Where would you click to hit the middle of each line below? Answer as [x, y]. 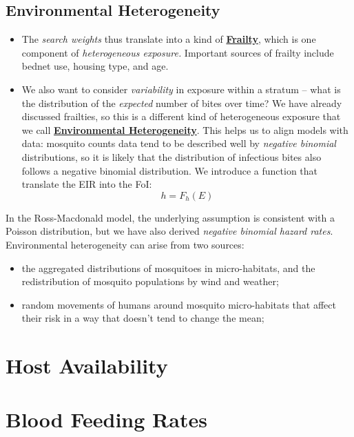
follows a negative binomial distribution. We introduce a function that [170, 170]
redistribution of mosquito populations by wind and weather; [150, 281]
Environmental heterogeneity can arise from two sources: [125, 244]
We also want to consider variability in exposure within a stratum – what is [181, 89]
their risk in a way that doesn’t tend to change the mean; [143, 318]
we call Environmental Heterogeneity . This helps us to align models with [185, 129]
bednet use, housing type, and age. [95, 66]
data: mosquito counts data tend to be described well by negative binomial [179, 143]
